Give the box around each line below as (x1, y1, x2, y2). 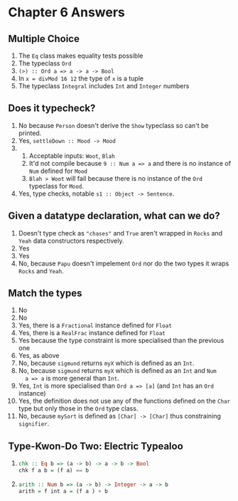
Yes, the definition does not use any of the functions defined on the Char (18, 396, 231, 406)
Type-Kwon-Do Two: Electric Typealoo (8, 440, 183, 452)
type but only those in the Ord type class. (18, 404, 139, 413)
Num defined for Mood (28, 167, 88, 175)
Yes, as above (18, 352, 60, 360)
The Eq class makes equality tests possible (18, 51, 144, 60)
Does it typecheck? (8, 102, 96, 115)
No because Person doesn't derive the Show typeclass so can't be (18, 121, 209, 130)
